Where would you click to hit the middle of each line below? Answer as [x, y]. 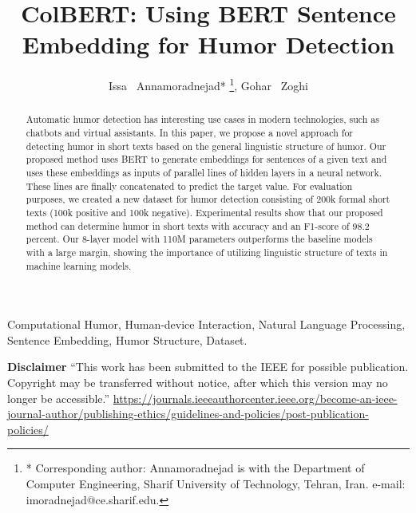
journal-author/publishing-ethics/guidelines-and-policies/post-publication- [188, 414]
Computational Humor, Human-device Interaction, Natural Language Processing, [206, 324]
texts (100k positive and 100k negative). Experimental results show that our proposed [204, 212]
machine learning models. [79, 265]
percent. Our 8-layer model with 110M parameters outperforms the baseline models [199, 239]
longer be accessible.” [59, 398]
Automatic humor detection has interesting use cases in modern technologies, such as [202, 119]
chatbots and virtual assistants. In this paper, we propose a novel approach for [190, 133]
